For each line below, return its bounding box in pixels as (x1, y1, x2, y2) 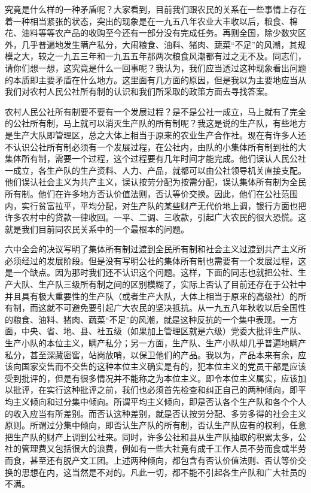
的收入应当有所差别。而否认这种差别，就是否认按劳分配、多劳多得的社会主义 (5, 407, 306, 419)
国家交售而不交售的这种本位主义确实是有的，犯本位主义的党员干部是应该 (21, 360, 306, 373)
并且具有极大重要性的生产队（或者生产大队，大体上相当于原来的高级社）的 (5, 289, 298, 302)
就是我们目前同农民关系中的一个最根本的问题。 (5, 222, 189, 235)
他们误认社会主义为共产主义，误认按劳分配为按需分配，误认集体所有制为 (5, 176, 289, 188)
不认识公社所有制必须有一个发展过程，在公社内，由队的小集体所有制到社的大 (5, 140, 306, 153)
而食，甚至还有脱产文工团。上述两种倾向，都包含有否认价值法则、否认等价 (5, 453, 298, 466)
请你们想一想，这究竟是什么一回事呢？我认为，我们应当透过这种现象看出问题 (5, 61, 306, 74)
